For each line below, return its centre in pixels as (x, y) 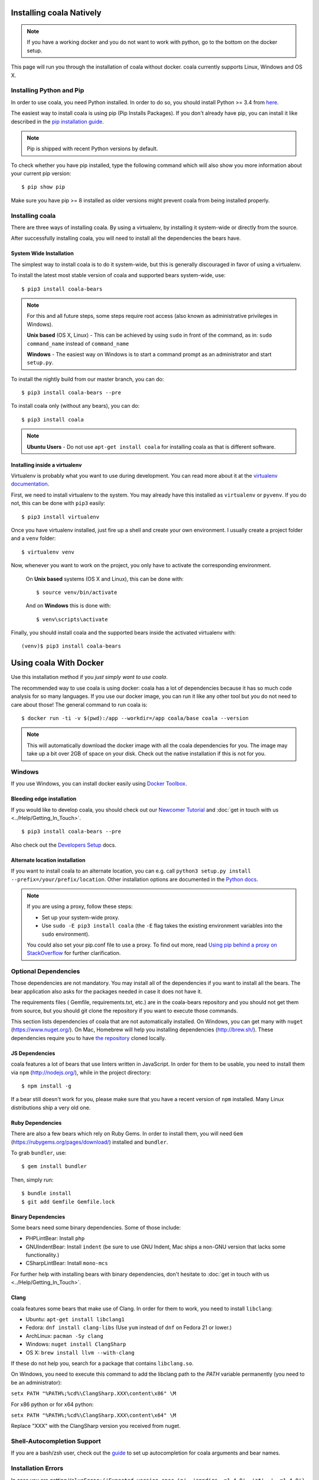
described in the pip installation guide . (58, 121)
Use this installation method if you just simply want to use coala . (89, 677)
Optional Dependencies (45, 971)
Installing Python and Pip (48, 91)
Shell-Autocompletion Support (56, 1442)
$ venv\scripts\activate (72, 619)
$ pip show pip (43, 187)
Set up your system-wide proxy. (81, 917)
